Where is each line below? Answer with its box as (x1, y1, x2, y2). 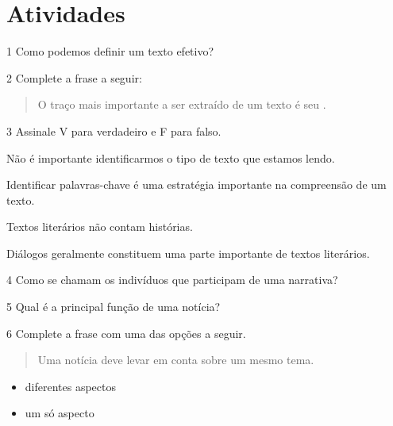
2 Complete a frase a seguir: (6, 69, 142, 86)
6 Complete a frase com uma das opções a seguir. (6, 324, 246, 341)
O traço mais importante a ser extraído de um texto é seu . (37, 96, 326, 113)
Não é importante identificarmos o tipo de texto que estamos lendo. (6, 149, 335, 166)
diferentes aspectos (25, 378, 116, 394)
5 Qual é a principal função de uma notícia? (6, 298, 221, 315)
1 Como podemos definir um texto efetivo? (6, 43, 214, 59)
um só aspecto (25, 405, 94, 421)
